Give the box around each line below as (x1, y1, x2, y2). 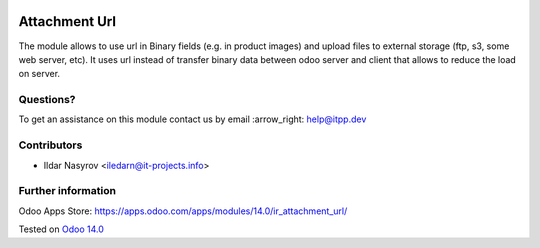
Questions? (18, 93, 76, 107)
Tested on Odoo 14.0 (18, 223, 104, 235)
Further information (18, 184, 117, 198)
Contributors (18, 138, 83, 152)
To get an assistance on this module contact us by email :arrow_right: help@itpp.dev (18, 113, 367, 125)
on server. (18, 68, 60, 80)
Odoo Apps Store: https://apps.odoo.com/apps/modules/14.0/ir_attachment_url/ (18, 205, 348, 217)
